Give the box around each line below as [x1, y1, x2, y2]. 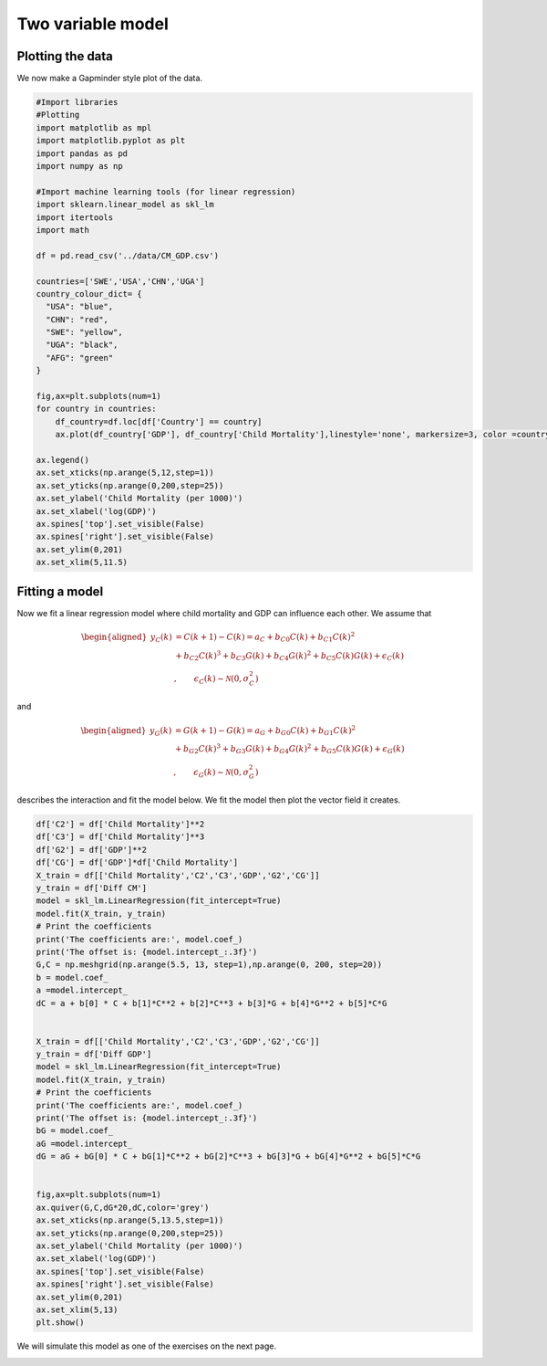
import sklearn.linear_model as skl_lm [36, 199, 214, 210]
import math [36, 225, 90, 235]
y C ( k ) [150, 631, 173, 644]
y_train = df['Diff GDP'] [36, 1049, 152, 1059]
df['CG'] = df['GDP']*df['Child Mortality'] [36, 857, 239, 867]
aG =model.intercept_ [36, 1138, 133, 1149]
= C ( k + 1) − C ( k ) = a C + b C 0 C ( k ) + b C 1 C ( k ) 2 [175, 630, 356, 644]
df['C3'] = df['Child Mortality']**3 [36, 832, 205, 842]
